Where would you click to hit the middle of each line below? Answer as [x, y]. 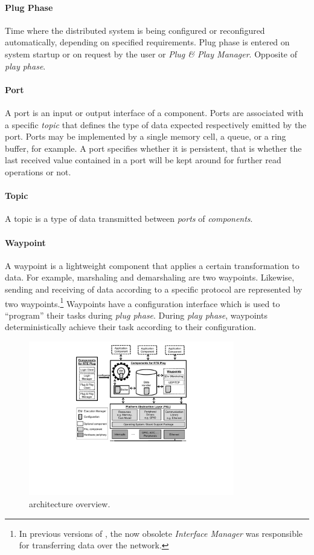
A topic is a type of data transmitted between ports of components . [129, 219]
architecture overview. [70, 503]
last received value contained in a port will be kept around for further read [143, 160]
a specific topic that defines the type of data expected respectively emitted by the [156, 124]
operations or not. [38, 171]
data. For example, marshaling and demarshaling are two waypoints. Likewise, [150, 277]
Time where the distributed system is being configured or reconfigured [135, 30]
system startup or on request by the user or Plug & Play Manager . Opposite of [151, 54]
